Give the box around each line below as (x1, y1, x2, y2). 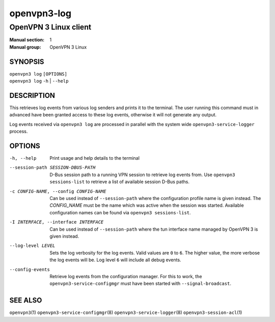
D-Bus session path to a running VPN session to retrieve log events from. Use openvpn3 (49, 171, 235, 178)
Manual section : (9, 37, 45, 43)
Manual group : (9, 44, 41, 50)
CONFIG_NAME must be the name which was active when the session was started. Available (49, 202, 244, 209)
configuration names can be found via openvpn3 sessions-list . (49, 209, 191, 215)
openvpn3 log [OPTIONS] (9, 71, 67, 77)
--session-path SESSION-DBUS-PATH (9, 165, 96, 170)
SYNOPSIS (9, 57, 44, 66)
